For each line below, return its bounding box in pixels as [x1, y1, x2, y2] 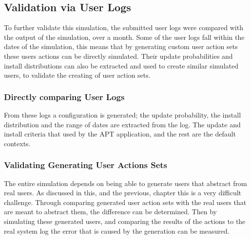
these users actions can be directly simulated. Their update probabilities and [4, 51, 233, 61]
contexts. [4, 138, 31, 148]
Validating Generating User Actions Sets [4, 159, 168, 171]
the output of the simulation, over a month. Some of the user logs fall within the [4, 32, 245, 42]
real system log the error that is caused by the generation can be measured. [4, 225, 230, 236]
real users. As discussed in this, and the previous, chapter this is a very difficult [4, 188, 242, 198]
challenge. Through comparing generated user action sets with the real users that [4, 197, 247, 207]
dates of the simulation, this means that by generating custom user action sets [4, 41, 238, 51]
